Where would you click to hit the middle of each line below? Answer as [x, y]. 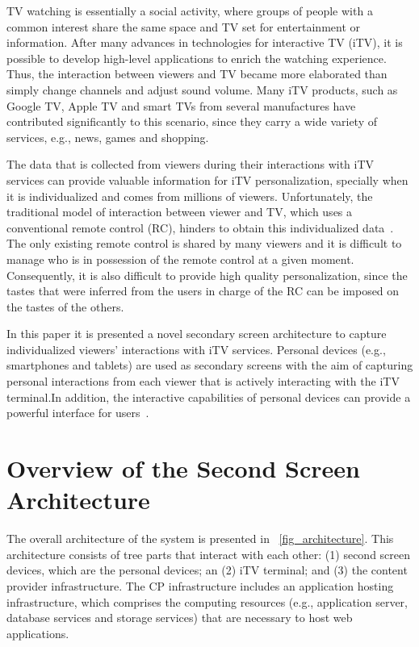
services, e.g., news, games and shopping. [108, 137]
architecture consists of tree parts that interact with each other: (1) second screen [209, 554]
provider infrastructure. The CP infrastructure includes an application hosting [200, 585]
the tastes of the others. [65, 306]
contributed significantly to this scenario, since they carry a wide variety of [192, 121]
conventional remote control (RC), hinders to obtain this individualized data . [200, 227]
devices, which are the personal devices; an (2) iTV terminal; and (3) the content [207, 570]
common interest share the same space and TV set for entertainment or [184, 26]
